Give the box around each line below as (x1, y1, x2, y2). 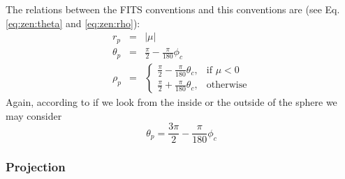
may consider (6, 108, 62, 123)
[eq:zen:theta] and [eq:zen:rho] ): (6, 15, 140, 30)
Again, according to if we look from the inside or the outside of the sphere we (6, 95, 337, 109)
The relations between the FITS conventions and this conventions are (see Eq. (6, 2, 340, 16)
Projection (6, 158, 66, 176)
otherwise (206, 80, 247, 91)
